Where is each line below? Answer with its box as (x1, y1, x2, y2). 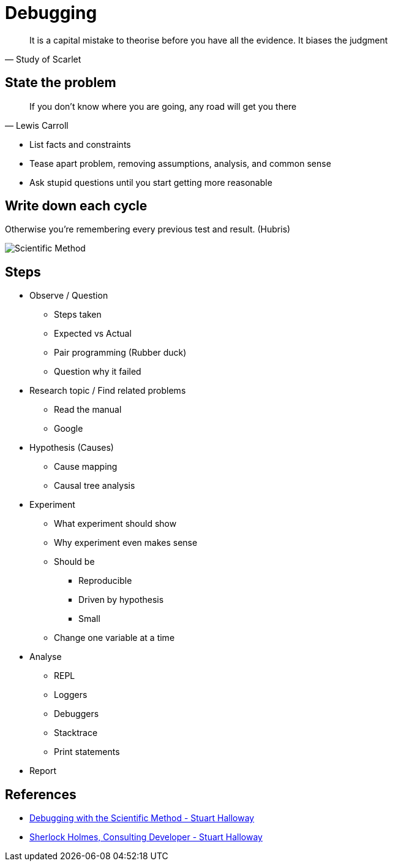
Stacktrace (54, 727, 98, 738)
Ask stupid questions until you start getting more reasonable (29, 177, 272, 188)
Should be (54, 556, 95, 567)
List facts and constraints (29, 139, 131, 150)
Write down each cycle (5, 198, 148, 214)
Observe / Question (29, 290, 108, 301)
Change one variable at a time (54, 632, 175, 643)
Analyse (29, 651, 62, 662)
